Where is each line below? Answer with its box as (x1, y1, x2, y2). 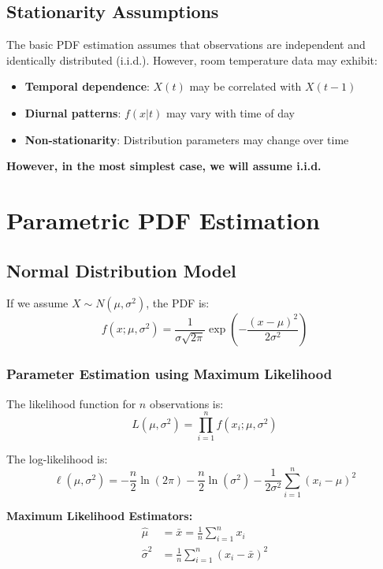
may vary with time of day (165, 104, 295, 121)
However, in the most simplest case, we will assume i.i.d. (6, 158, 322, 174)
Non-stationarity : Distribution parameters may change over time (24, 131, 349, 147)
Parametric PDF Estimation (6, 203, 320, 236)
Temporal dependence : (24, 78, 150, 95)
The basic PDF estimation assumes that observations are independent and (6, 36, 366, 53)
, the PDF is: (146, 295, 210, 311)
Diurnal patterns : (24, 104, 121, 121)
